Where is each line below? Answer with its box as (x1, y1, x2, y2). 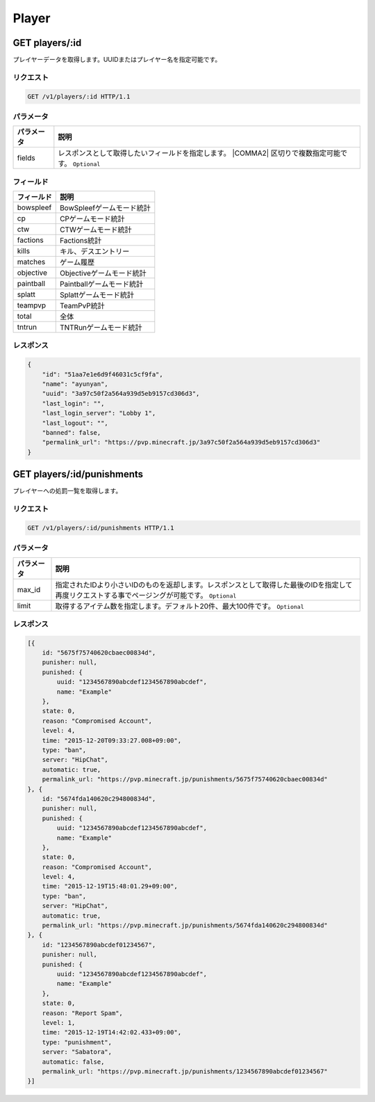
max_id (17, 584, 41, 594)
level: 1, (42, 1019, 76, 1026)
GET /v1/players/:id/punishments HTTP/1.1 (27, 524, 174, 532)
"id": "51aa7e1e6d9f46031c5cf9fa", (42, 370, 163, 378)
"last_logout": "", (42, 419, 109, 427)
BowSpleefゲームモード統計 (59, 203, 151, 213)
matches (17, 257, 46, 267)
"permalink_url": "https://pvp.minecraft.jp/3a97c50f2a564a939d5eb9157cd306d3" (42, 438, 321, 447)
